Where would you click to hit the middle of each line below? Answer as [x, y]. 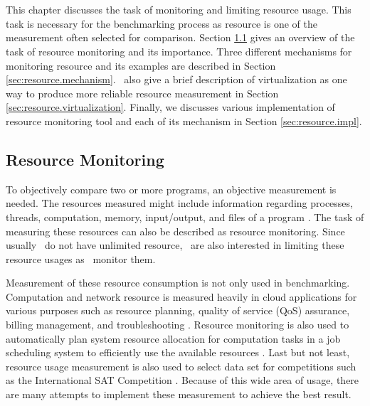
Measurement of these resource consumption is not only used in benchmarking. [178, 283]
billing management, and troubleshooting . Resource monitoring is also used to [178, 325]
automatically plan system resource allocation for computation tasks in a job [173, 338]
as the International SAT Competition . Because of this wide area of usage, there [183, 380]
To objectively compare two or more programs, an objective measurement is [171, 189]
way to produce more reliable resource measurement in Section [142, 93]
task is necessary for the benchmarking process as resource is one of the [162, 23]
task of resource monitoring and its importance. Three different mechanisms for [179, 51]
